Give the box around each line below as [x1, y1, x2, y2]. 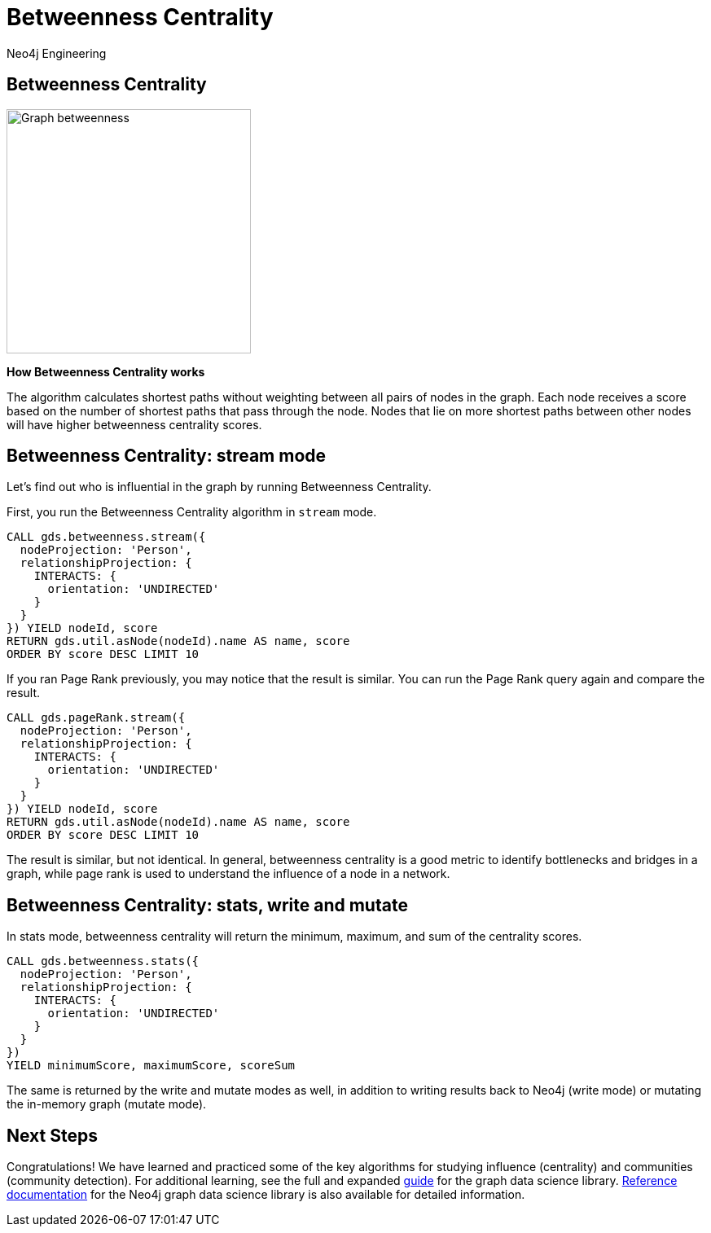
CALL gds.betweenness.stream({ [7, 530, 206, 544]
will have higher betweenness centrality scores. [7, 417, 262, 432]
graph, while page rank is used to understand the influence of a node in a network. [7, 867, 450, 881]
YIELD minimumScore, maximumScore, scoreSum [7, 1059, 296, 1073]
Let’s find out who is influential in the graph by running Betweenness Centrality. [7, 480, 432, 494]
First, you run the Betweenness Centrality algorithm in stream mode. [7, 505, 377, 520]
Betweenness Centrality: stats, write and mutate [7, 894, 408, 915]
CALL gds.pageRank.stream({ [7, 711, 186, 725]
